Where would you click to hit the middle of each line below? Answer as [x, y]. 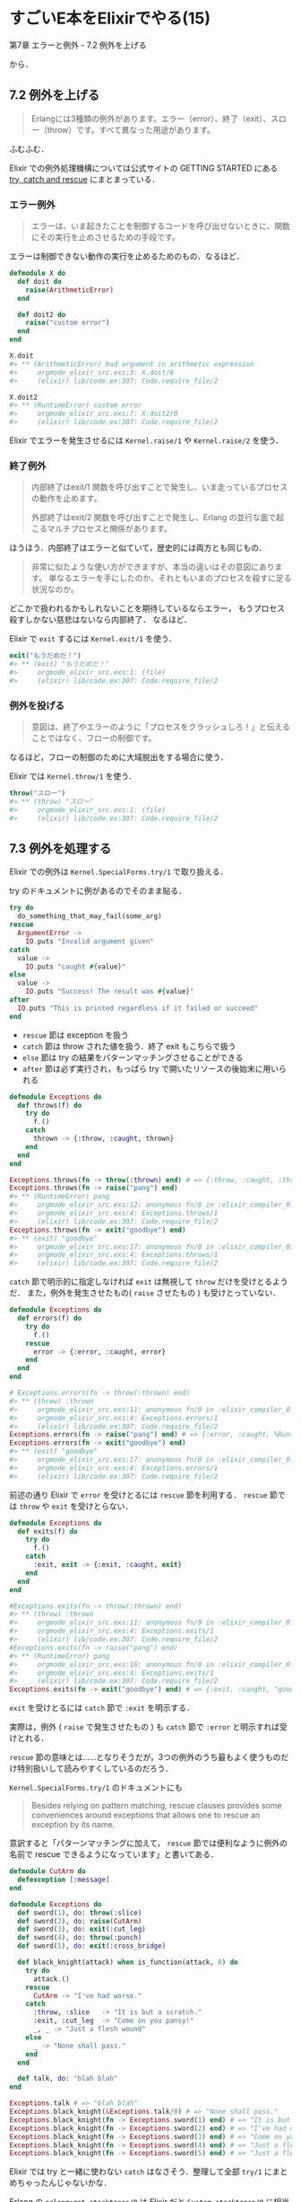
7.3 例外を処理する [60, 849]
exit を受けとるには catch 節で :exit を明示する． [102, 1708]
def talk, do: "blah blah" [68, 2079]
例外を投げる [37, 705]
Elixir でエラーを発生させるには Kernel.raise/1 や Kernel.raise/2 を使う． [146, 440]
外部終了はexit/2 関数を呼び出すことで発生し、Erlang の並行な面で [154, 517]
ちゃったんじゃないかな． [64, 2183]
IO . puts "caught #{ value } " [76, 967]
